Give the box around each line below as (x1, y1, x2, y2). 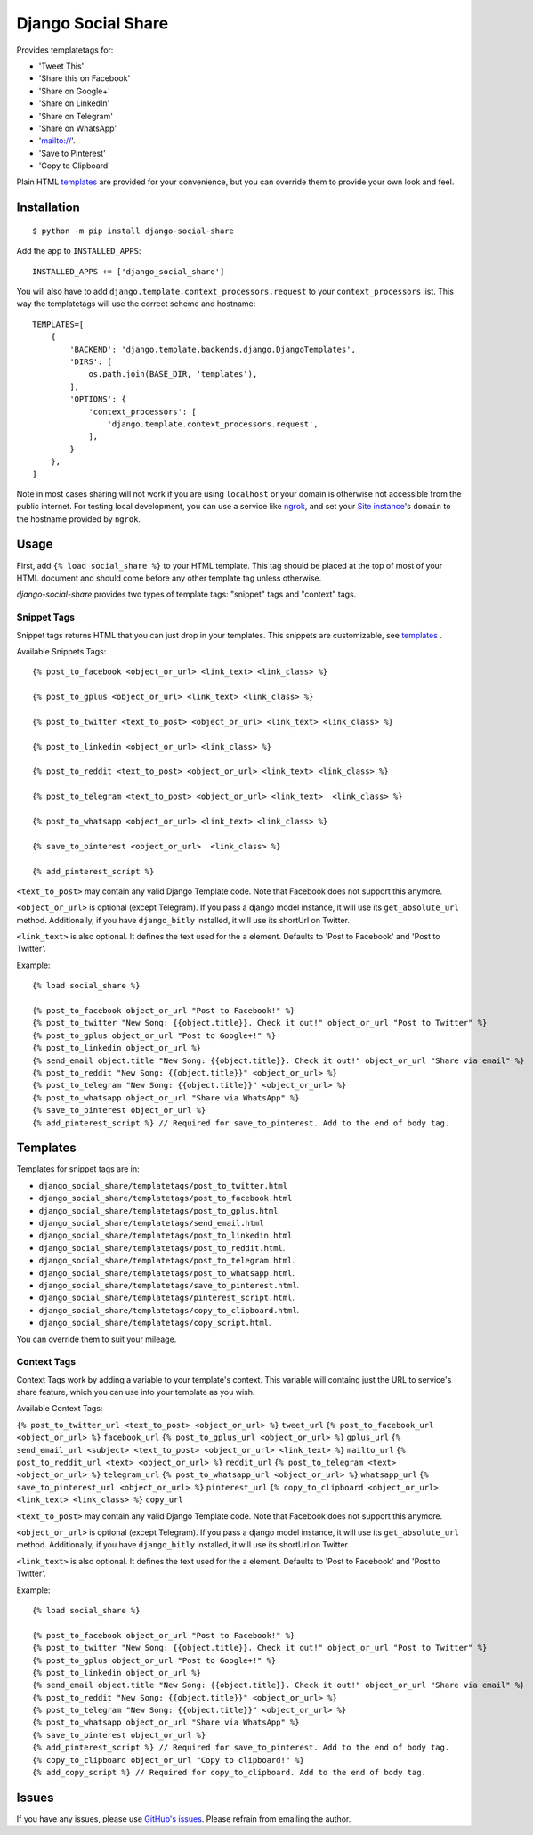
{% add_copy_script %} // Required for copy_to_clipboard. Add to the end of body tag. (32, 1767, 427, 1778)
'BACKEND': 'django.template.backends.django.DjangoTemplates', (69, 344, 356, 354)
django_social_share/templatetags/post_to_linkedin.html (38, 1230, 293, 1241)
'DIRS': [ (69, 356, 113, 367)
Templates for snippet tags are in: (16, 1164, 140, 1174)
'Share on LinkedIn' (38, 98, 110, 109)
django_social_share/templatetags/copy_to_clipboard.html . (38, 1304, 300, 1315)
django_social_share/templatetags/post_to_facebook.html (38, 1193, 293, 1204)
